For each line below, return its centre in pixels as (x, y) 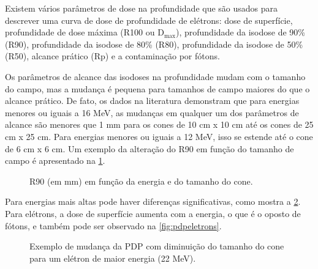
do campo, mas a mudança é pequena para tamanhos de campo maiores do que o (157, 88)
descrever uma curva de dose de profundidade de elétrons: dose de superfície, (149, 20)
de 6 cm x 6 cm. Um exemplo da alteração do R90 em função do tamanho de (150, 148)
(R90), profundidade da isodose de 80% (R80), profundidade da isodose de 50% (154, 44)
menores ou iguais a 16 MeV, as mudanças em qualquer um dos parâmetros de (152, 112)
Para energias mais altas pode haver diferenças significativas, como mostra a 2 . (153, 201)
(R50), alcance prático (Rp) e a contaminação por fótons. (112, 56)
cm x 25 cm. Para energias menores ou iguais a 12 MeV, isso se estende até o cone (159, 136)
